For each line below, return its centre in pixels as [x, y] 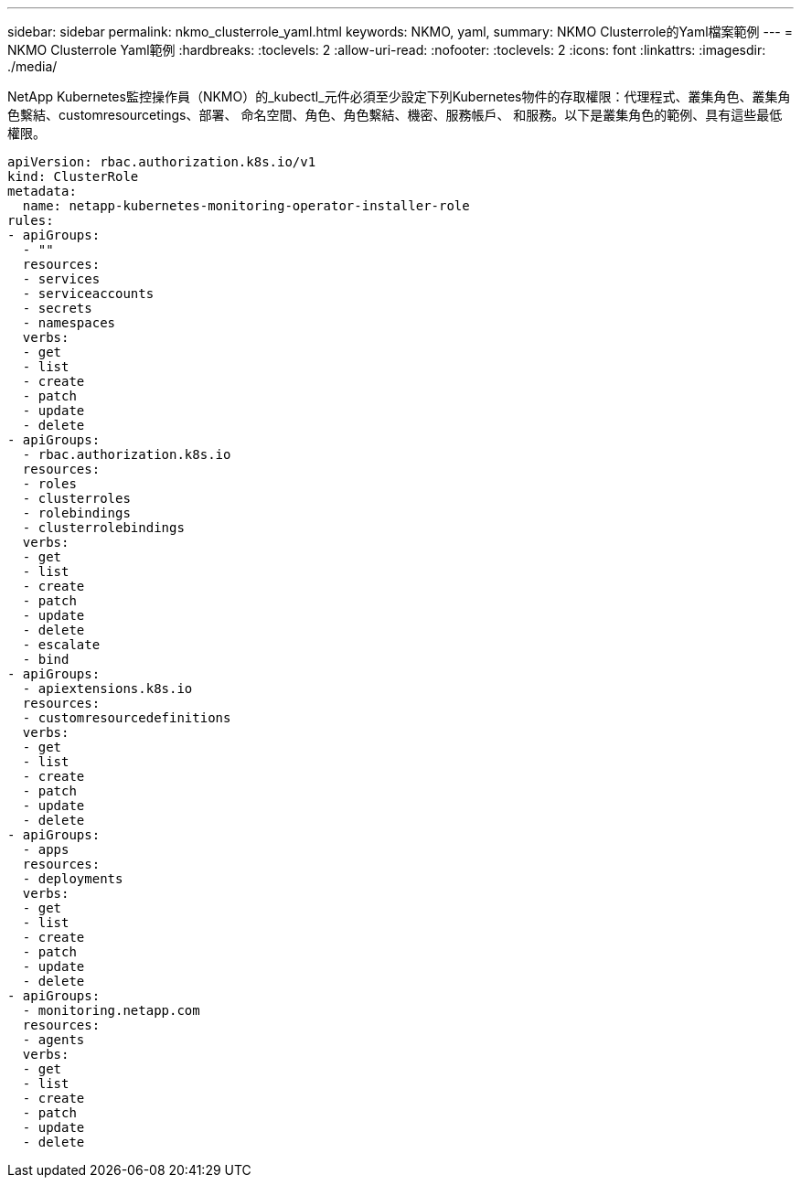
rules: [31, 220]
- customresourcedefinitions [127, 718]
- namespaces [69, 323]
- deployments [73, 879]
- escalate [61, 645]
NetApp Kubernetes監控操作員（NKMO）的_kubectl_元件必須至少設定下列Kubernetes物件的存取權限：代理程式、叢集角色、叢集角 [399, 96]
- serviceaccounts [88, 294]
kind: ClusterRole [73, 176]
